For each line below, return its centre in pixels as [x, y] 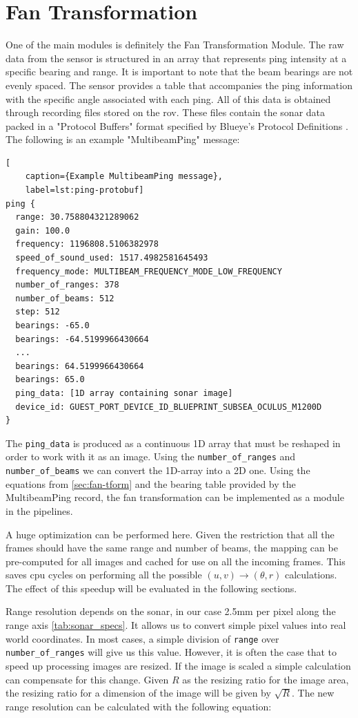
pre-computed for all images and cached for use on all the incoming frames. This [176, 561]
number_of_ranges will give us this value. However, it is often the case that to [171, 652]
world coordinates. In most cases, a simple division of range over [142, 638]
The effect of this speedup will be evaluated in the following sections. [151, 588]
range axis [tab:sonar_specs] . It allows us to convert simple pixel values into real [176, 625]
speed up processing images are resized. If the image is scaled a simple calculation [178, 665]
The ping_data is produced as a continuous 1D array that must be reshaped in [173, 443]
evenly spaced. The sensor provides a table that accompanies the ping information [179, 85]
